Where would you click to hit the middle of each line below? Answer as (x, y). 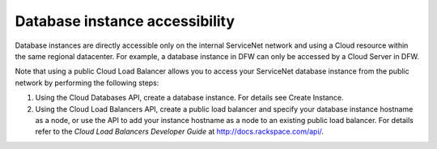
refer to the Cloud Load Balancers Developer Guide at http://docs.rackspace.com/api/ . (179, 132)
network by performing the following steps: (87, 83)
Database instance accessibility (125, 21)
